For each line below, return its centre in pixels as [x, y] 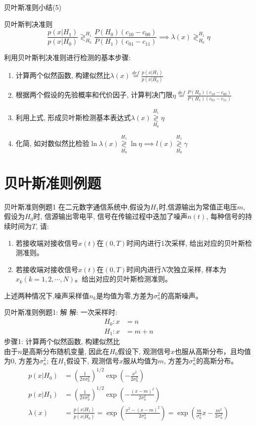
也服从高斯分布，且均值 [213, 351]
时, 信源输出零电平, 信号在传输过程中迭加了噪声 [110, 216]
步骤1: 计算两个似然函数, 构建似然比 [62, 341]
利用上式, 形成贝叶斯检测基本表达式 [73, 117]
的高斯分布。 [217, 361]
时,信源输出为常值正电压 [198, 206]
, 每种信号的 [226, 216]
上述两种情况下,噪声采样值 [47, 295]
